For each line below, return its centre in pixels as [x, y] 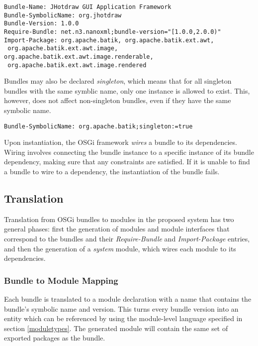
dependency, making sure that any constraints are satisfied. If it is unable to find [127, 162]
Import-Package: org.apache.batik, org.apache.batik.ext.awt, [109, 40]
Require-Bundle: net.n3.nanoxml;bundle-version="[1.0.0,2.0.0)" [113, 32]
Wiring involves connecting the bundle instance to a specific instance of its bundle [129, 152]
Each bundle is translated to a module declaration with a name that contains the [128, 299]
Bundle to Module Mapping [61, 280]
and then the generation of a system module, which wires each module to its [120, 248]
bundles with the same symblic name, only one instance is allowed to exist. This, [127, 90]
